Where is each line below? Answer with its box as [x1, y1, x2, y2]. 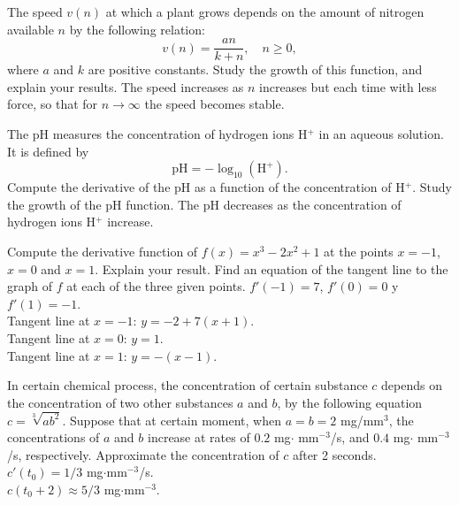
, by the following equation [277, 393, 423, 411]
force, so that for [7, 95, 98, 113]
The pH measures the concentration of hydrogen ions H [7, 125, 308, 143]
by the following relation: [69, 19, 205, 38]
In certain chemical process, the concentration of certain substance [7, 376, 368, 394]
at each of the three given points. [66, 277, 246, 295]
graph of [7, 277, 53, 295]
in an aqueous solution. [318, 125, 444, 143]
